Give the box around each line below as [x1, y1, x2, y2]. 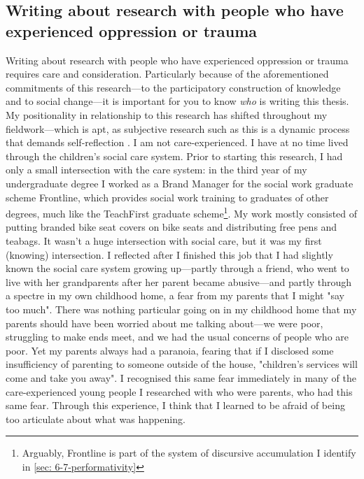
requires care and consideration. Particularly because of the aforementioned [6, 66, 329, 81]
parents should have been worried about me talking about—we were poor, [6, 315, 323, 330]
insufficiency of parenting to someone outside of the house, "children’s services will [6, 357, 358, 371]
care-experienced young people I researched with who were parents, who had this [6, 384, 353, 399]
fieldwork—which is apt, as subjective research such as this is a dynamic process [6, 121, 350, 136]
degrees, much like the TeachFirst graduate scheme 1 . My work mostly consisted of [6, 204, 358, 220]
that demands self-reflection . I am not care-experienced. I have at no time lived [6, 135, 349, 150]
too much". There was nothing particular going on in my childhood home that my [6, 301, 357, 316]
